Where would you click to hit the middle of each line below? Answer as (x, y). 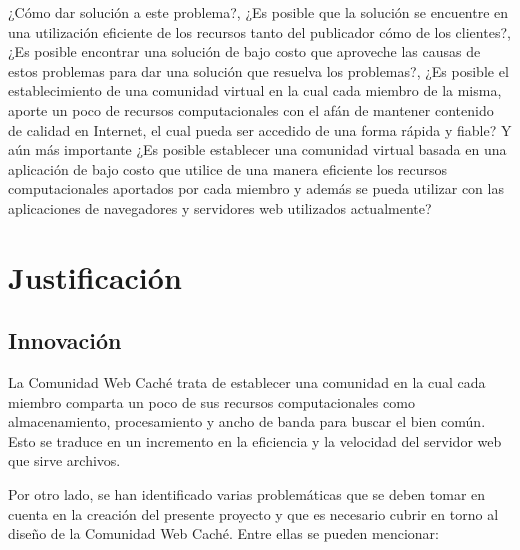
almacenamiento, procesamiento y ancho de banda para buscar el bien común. (247, 421)
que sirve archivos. (64, 460)
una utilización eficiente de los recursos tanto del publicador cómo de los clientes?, (259, 31)
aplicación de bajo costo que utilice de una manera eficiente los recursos (228, 168)
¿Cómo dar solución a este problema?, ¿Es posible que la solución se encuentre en (258, 12)
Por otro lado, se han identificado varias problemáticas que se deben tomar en (247, 494)
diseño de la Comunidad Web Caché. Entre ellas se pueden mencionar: (223, 533)
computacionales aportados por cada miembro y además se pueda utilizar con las (256, 188)
